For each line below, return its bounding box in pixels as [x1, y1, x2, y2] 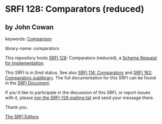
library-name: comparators [5, 46, 60, 51]
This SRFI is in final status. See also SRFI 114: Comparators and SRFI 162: [5, 70, 153, 75]
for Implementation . [5, 60, 45, 66]
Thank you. [5, 104, 28, 110]
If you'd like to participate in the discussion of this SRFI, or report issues [5, 90, 151, 95]
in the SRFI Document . [5, 80, 51, 86]
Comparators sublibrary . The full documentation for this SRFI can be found [5, 75, 156, 80]
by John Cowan [5, 23, 54, 31]
